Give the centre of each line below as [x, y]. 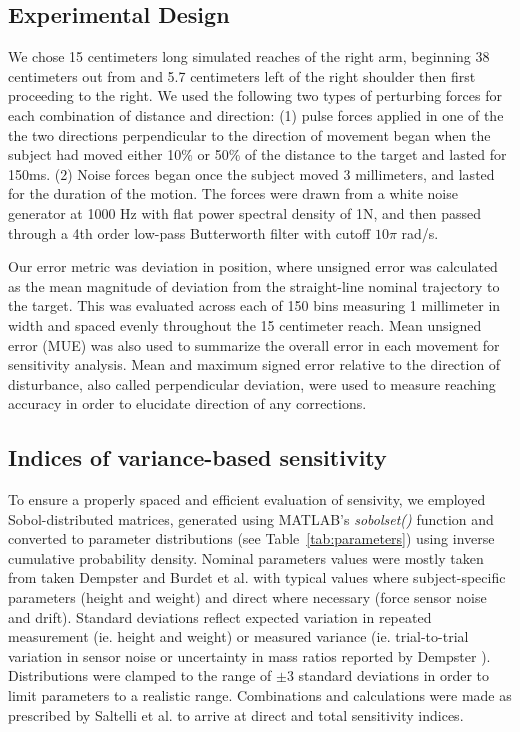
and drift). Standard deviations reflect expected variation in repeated [220, 616]
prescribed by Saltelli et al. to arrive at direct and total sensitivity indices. [236, 714]
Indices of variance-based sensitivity [197, 457]
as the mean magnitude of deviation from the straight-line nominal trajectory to [254, 285]
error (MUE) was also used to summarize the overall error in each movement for [254, 344]
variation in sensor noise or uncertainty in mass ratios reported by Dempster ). [249, 655]
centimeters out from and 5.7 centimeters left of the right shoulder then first [242, 75]
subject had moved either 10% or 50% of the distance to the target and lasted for [257, 154]
